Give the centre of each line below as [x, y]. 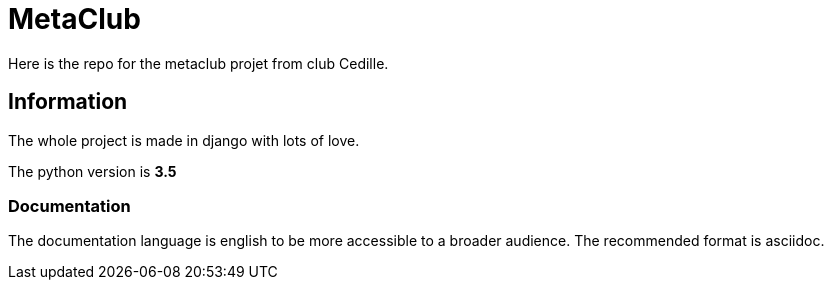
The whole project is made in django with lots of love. [184, 140]
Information [68, 102]
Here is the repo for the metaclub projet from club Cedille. [198, 63]
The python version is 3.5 [92, 171]
